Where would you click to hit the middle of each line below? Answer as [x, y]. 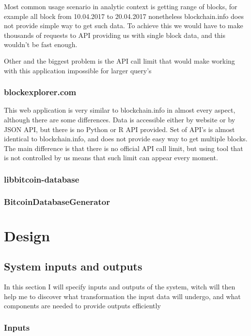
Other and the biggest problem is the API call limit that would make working [119, 60]
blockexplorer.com [40, 92]
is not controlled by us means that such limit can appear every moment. [111, 158]
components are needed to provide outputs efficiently [82, 306]
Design [27, 235]
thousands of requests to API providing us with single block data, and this [115, 35]
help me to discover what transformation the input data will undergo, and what [122, 296]
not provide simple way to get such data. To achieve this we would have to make [124, 25]
